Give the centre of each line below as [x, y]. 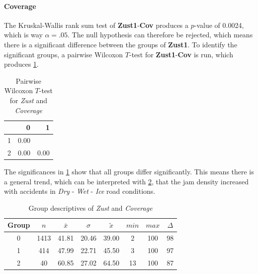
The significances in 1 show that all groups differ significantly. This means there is [129, 171]
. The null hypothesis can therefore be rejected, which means [160, 35]
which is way [23, 35]
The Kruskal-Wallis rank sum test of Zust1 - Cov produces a [96, 25]
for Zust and [28, 100]
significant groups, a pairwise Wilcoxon [64, 54]
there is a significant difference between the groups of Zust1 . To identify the [121, 44]
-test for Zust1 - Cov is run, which [181, 54]
